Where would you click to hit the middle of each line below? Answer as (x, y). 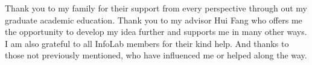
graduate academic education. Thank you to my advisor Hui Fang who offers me (154, 20)
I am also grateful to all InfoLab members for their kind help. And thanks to (147, 43)
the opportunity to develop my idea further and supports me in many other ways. (156, 32)
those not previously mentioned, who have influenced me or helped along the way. (156, 55)
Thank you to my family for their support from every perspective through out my (156, 8)
